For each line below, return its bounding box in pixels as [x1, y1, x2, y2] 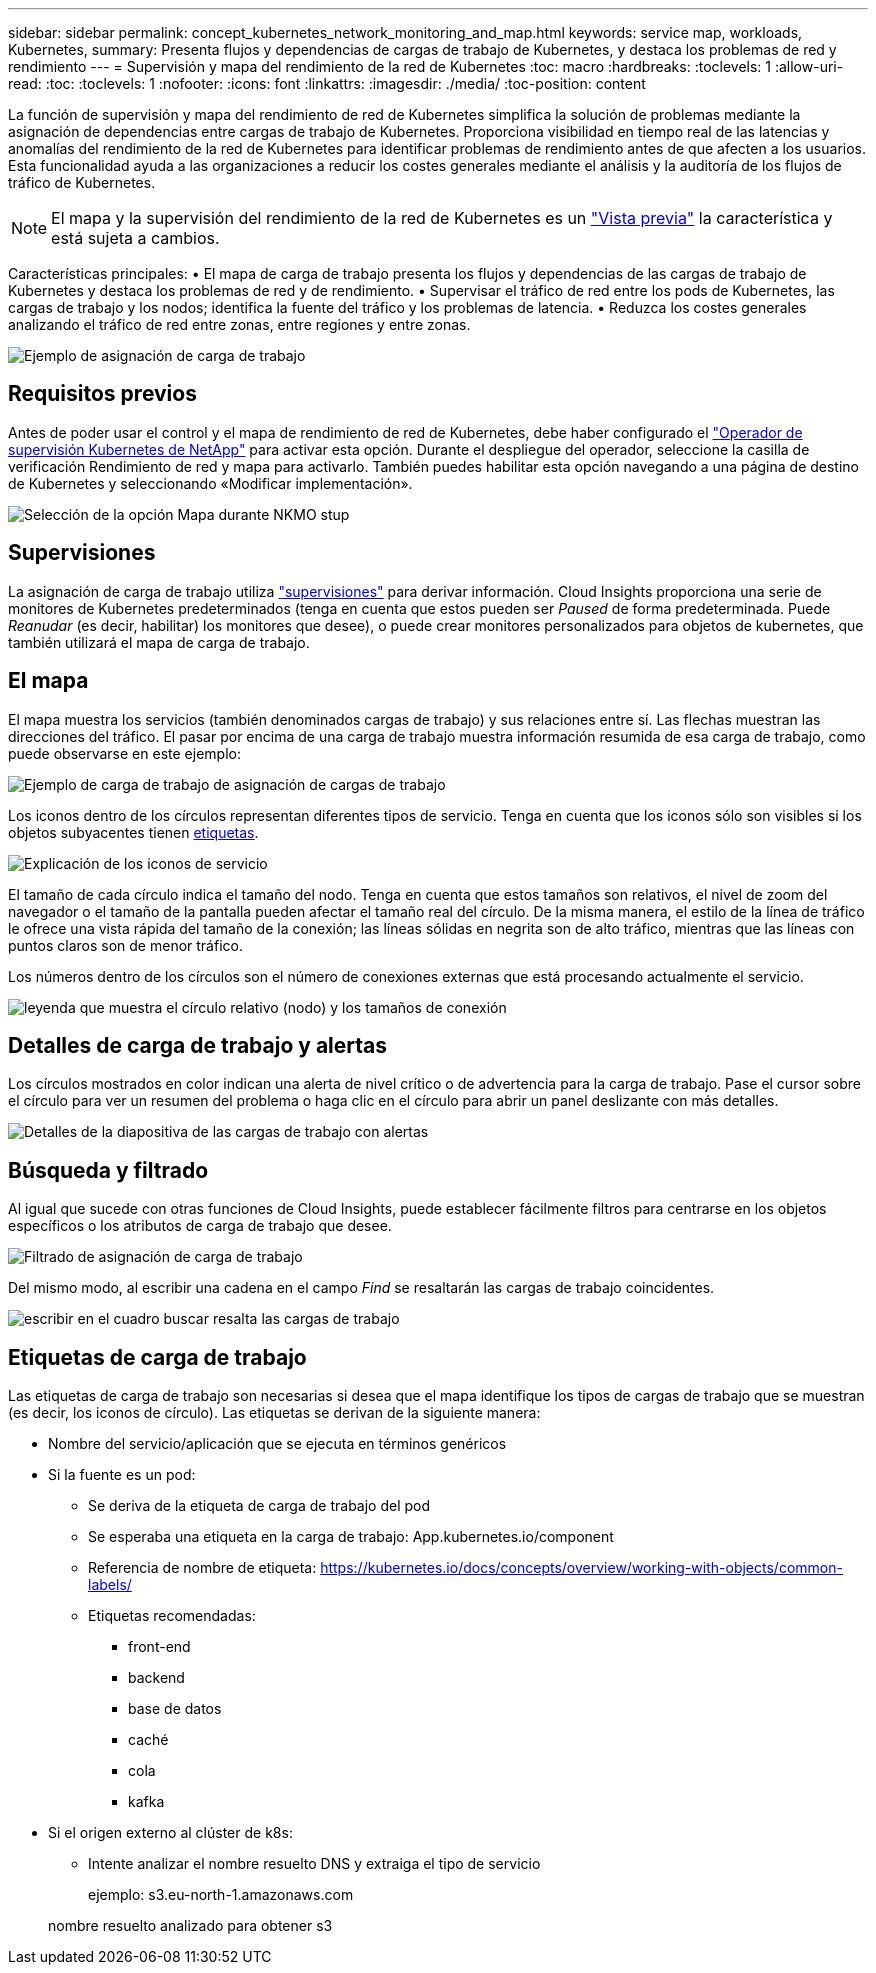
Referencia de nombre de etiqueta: [88, 1559, 317, 1577]
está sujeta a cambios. [51, 228, 220, 248]
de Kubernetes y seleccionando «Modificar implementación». [8, 474, 413, 492]
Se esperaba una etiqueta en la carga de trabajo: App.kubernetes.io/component [88, 1528, 614, 1546]
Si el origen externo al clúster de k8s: [48, 1824, 293, 1842]
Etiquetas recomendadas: [88, 1607, 256, 1625]
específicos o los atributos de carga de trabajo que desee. [8, 1217, 392, 1235]
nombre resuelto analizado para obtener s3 [48, 1917, 333, 1935]
